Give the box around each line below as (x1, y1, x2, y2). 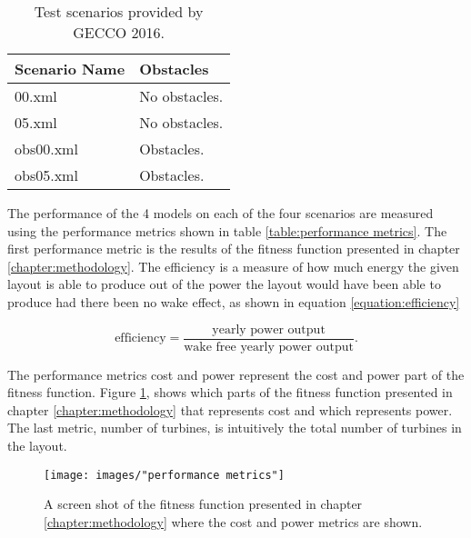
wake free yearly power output (184, 340, 354, 354)
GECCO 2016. (73, 22, 165, 43)
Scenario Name (15, 58, 125, 79)
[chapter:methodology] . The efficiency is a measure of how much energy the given (7, 256, 459, 275)
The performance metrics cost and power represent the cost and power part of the (7, 364, 465, 384)
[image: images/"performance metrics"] (44, 468, 285, 482)
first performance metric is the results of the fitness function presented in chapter (7, 239, 460, 258)
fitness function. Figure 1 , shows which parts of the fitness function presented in (7, 383, 453, 402)
